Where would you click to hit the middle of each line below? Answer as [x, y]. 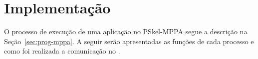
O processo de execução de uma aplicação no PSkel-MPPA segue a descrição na [126, 31]
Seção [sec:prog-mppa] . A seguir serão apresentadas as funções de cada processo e [129, 41]
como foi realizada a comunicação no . [62, 51]
